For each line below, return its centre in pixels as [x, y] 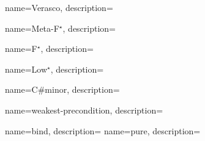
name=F [21, 49]
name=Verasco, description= [59, 7]
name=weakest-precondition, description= [84, 110]
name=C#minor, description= [62, 89]
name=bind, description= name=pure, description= [103, 130]
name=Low [26, 69]
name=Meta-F [32, 28]
